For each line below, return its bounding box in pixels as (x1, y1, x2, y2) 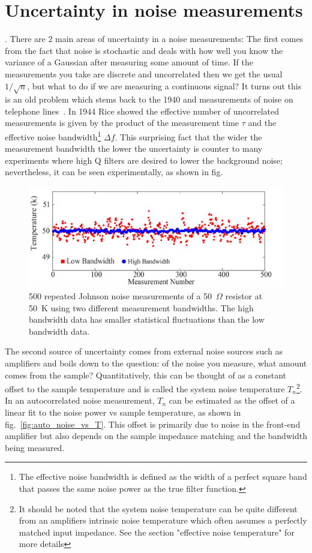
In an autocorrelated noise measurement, (5, 394, 155, 407)
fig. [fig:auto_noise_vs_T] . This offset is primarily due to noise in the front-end (5, 417, 301, 430)
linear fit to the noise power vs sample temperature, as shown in (5, 405, 241, 418)
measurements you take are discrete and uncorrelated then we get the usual (5, 67, 283, 80)
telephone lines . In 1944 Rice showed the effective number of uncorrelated (5, 104, 279, 117)
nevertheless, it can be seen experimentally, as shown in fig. (5, 166, 223, 178)
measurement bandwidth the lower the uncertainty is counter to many (5, 142, 263, 155)
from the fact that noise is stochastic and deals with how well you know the (5, 44, 283, 56)
